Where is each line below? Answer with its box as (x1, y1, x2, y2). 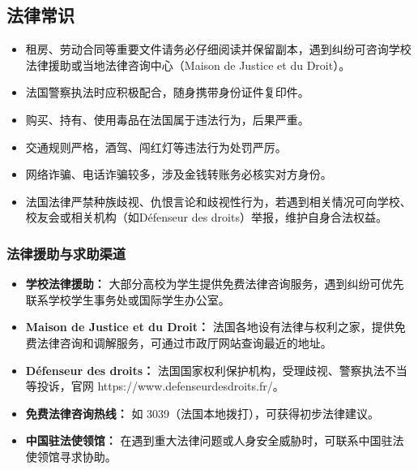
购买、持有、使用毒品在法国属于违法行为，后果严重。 (25, 110, 309, 127)
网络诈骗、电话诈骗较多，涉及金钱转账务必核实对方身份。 (25, 166, 332, 183)
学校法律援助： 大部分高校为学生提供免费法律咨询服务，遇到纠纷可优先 (25, 275, 404, 292)
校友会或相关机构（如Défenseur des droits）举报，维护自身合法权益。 (25, 209, 387, 226)
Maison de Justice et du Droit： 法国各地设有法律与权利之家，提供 (25, 318, 395, 335)
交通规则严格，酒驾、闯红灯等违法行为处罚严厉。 (25, 138, 287, 155)
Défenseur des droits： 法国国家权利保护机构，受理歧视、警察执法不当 (25, 361, 407, 378)
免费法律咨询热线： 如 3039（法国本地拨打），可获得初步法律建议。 (25, 404, 380, 421)
